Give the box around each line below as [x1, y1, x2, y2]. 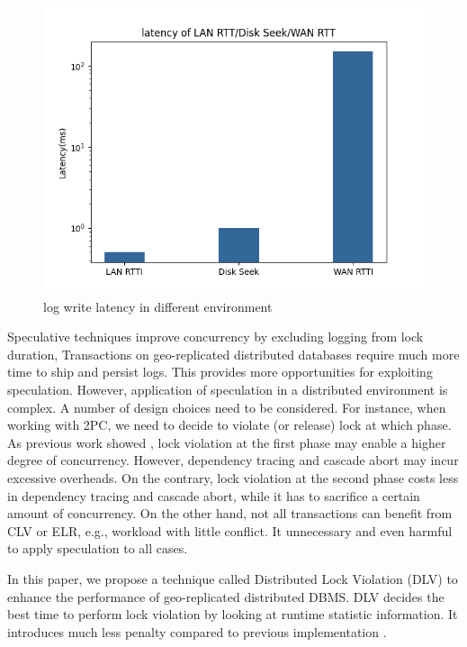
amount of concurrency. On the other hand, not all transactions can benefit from [7, 504, 453, 523]
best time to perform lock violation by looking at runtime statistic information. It [7, 605, 458, 624]
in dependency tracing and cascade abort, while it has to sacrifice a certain [7, 486, 420, 505]
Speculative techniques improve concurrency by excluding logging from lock [7, 327, 424, 346]
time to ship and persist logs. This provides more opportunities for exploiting [7, 362, 433, 381]
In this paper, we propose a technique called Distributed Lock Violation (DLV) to [7, 569, 458, 588]
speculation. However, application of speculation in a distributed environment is [7, 379, 448, 398]
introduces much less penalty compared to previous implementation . [7, 622, 387, 641]
